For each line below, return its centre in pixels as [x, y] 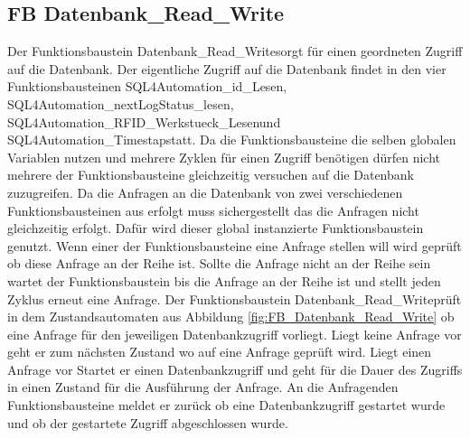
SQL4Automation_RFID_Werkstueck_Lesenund [144, 121]
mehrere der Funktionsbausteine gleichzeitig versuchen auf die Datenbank [211, 175]
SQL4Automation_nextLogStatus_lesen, [121, 103]
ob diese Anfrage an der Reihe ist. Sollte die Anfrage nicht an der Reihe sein [219, 263]
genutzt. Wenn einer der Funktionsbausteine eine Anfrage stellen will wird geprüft [235, 245]
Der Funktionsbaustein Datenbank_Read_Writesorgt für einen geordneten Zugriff [235, 51]
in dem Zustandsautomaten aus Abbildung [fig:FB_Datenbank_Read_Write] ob [231, 317]
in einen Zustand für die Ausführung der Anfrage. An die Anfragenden [203, 387]
